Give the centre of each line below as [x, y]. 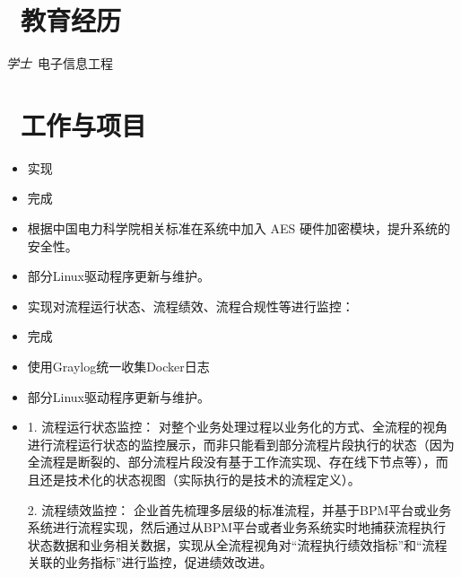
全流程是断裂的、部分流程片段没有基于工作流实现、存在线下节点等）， [231, 462]
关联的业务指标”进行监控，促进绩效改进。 [150, 562]
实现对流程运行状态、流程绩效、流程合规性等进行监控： [191, 306]
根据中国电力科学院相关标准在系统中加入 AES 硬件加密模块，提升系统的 [239, 228]
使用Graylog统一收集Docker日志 [118, 366]
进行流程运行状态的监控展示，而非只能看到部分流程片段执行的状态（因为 [241, 444]
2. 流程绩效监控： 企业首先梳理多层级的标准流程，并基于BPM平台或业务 [239, 509]
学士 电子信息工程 [60, 63]
